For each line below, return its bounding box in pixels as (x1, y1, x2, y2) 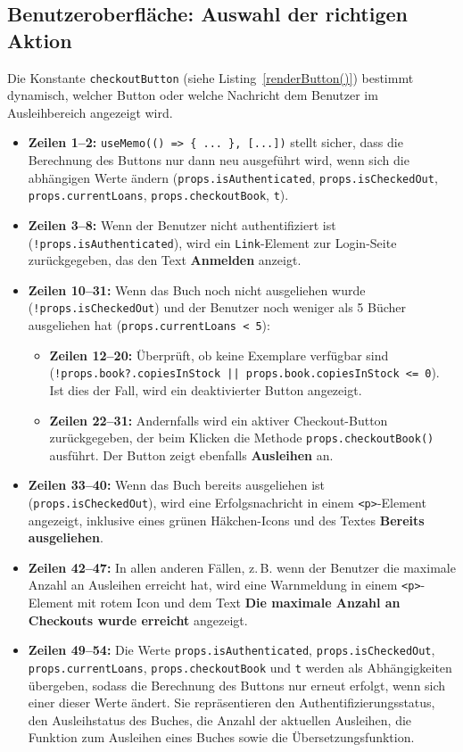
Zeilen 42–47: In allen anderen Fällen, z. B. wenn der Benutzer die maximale (28, 558, 456, 576)
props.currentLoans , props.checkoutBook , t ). (28, 186, 289, 204)
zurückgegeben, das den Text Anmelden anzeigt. (28, 251, 302, 269)
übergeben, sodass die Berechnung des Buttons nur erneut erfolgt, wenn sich (28, 675, 446, 694)
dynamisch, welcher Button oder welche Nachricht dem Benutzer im (7, 86, 378, 104)
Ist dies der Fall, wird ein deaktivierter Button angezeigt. (49, 381, 362, 399)
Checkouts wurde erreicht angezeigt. (28, 610, 248, 629)
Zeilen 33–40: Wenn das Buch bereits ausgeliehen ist (28, 475, 326, 494)
